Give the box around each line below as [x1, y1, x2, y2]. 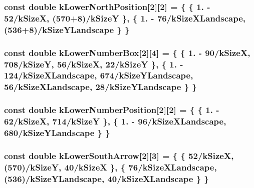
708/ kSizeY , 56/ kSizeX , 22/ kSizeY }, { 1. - [4, 57, 183, 70]
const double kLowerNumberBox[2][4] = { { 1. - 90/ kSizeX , [4, 46, 250, 58]
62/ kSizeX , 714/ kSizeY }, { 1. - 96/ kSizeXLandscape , [4, 115, 226, 127]
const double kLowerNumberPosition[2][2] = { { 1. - [4, 103, 219, 116]
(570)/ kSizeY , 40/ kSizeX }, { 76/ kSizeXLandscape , [4, 160, 217, 173]
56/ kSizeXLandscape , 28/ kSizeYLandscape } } [4, 80, 197, 93]
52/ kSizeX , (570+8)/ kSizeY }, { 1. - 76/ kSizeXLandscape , [4, 11, 246, 24]
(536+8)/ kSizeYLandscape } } [4, 23, 130, 35]
